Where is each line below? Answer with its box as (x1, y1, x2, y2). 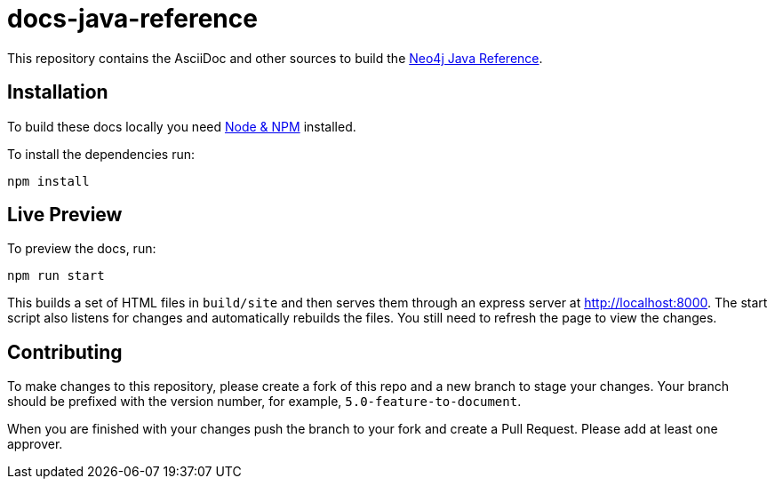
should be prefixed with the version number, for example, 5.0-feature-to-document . (7, 394, 522, 410)
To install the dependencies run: (7, 146, 195, 162)
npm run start (7, 268, 105, 283)
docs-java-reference (7, 4, 258, 34)
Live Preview (7, 203, 123, 227)
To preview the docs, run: (7, 241, 156, 257)
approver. (7, 436, 63, 452)
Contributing (7, 340, 123, 363)
